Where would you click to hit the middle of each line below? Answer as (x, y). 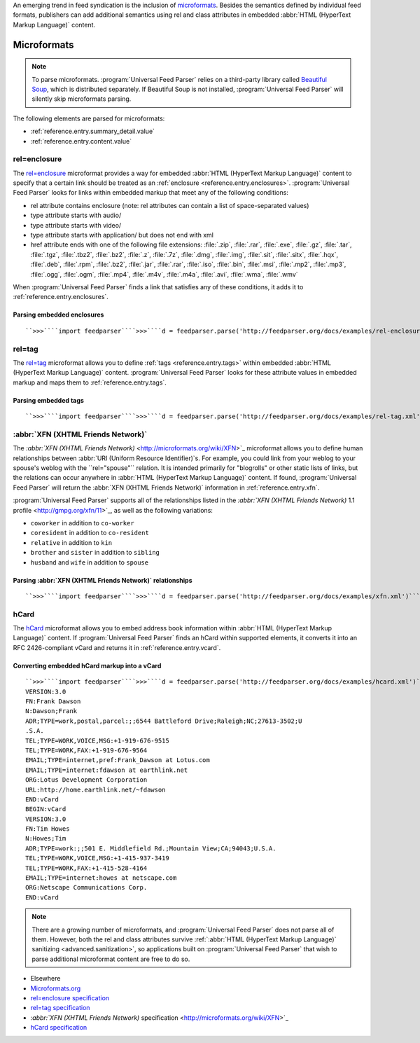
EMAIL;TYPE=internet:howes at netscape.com (101, 878)
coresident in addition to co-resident (90, 533)
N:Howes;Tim (46, 838)
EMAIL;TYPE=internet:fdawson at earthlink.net (107, 770)
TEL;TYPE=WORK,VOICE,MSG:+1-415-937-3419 (97, 858)
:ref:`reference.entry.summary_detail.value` (93, 131)
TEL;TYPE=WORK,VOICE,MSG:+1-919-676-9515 (97, 740)
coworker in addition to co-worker (82, 523)
